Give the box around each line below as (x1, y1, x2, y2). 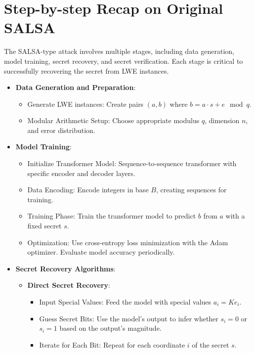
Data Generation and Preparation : (15, 82, 136, 92)
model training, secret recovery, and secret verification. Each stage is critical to (4, 55, 243, 66)
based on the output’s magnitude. (59, 323, 162, 333)
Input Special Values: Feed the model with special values (39, 297, 212, 307)
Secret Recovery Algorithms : (15, 263, 116, 273)
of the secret (192, 339, 229, 350)
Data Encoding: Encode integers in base (27, 184, 149, 195)
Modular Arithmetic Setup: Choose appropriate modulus (27, 115, 200, 126)
